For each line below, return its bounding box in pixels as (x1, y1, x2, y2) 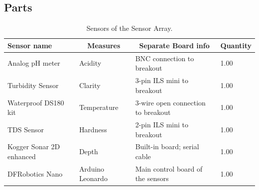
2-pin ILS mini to (135, 119, 189, 129)
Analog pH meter (7, 58, 60, 68)
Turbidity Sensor (7, 80, 59, 90)
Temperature (79, 102, 119, 112)
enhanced (7, 151, 36, 161)
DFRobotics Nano (7, 168, 63, 179)
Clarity (79, 80, 101, 90)
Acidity (79, 58, 102, 68)
